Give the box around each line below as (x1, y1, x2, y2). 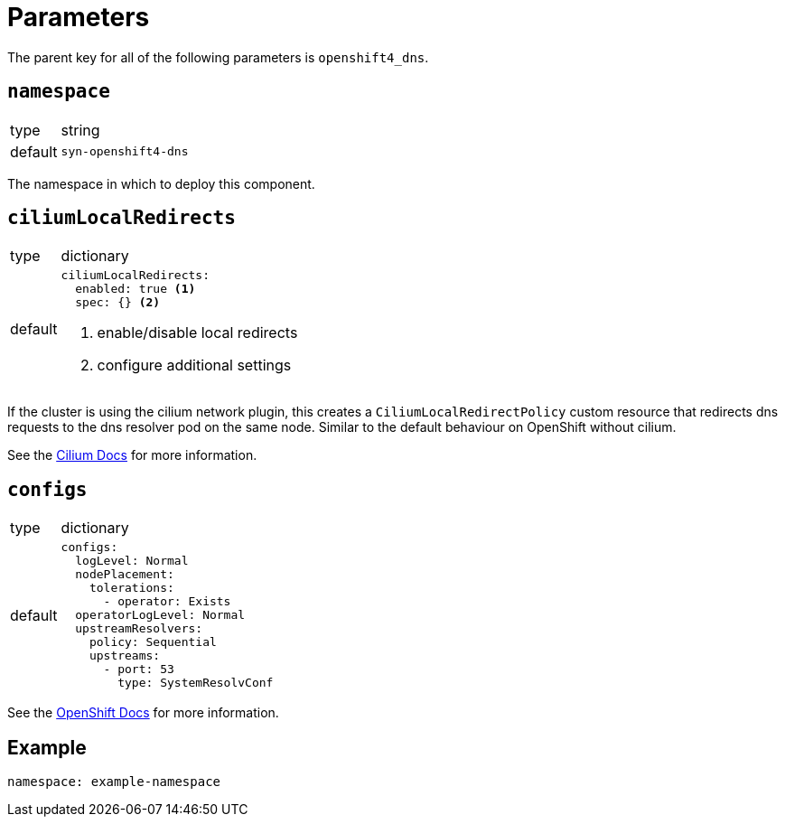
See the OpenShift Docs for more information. (7, 705, 279, 721)
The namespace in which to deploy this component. (7, 175, 315, 192)
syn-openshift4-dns (61, 145, 189, 159)
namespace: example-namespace (7, 774, 221, 790)
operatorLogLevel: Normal (75, 608, 246, 623)
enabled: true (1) (75, 282, 196, 296)
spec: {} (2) (75, 295, 161, 310)
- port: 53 (103, 662, 174, 677)
